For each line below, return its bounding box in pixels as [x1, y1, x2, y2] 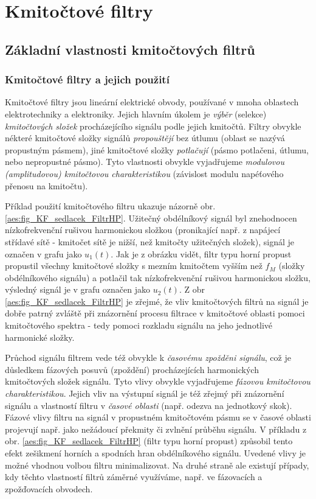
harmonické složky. [5, 330, 75, 343]
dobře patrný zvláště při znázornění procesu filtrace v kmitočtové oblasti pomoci [5, 307, 305, 319]
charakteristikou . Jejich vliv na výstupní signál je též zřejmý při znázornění [5, 387, 284, 400]
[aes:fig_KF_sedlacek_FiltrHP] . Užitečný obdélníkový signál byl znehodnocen [5, 211, 297, 224]
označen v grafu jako [5, 247, 82, 260]
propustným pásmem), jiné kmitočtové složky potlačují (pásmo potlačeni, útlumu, [5, 143, 309, 156]
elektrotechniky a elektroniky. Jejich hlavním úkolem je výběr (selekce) [5, 107, 267, 120]
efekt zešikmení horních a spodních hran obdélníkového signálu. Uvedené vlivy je [5, 447, 306, 459]
